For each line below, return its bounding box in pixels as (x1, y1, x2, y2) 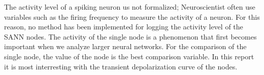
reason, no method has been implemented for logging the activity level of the (4, 21, 243, 32)
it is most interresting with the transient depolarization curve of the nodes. (4, 61, 238, 71)
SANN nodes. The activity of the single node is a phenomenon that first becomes (4, 31, 257, 42)
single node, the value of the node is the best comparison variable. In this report (4, 51, 254, 61)
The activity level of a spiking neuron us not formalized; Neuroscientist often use (4, 2, 255, 12)
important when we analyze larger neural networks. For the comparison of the (4, 41, 247, 52)
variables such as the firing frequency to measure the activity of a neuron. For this (4, 11, 260, 22)
